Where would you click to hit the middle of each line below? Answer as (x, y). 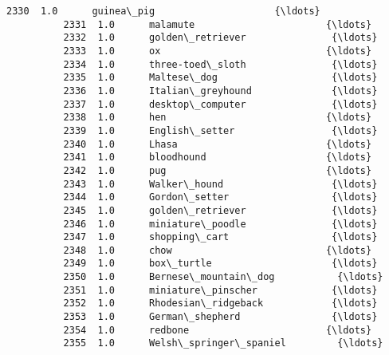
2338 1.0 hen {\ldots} (218, 118)
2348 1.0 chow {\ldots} (218, 250)
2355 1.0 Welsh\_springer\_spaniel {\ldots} (223, 343)
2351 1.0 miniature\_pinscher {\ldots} (220, 290)
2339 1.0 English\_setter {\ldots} (220, 130)
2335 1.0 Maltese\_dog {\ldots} (220, 78)
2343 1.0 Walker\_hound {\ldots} (220, 184)
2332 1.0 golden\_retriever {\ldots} (220, 38)
